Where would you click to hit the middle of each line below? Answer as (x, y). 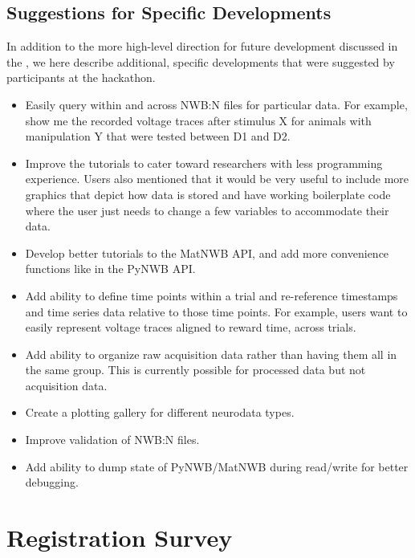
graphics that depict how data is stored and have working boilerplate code (208, 194)
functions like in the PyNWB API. (110, 269)
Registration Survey (120, 538)
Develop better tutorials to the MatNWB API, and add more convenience (207, 253)
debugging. (52, 482)
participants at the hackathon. (81, 77)
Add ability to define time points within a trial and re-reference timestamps (212, 295)
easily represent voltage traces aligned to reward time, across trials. (191, 327)
